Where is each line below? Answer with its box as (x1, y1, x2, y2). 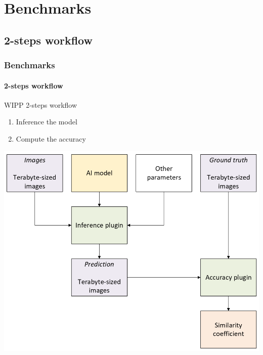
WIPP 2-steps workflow (4, 99, 77, 110)
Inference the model (16, 116, 77, 127)
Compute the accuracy (16, 133, 86, 144)
